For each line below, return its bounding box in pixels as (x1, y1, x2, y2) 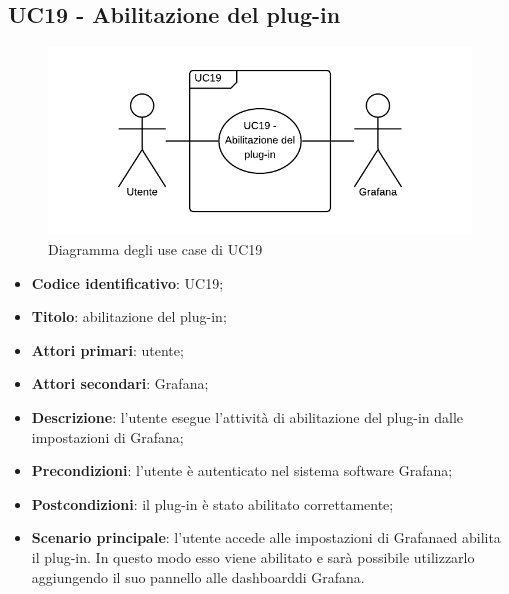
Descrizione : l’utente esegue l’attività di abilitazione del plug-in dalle (31, 406, 464, 427)
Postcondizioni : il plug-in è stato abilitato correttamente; (31, 493, 394, 514)
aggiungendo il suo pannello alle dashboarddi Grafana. (31, 566, 365, 587)
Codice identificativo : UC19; (31, 272, 224, 293)
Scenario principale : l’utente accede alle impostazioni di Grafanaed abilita (31, 527, 501, 548)
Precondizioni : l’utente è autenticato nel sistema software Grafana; (31, 460, 453, 481)
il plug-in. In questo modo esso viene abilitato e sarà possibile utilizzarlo (31, 546, 475, 567)
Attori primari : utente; (31, 339, 184, 360)
